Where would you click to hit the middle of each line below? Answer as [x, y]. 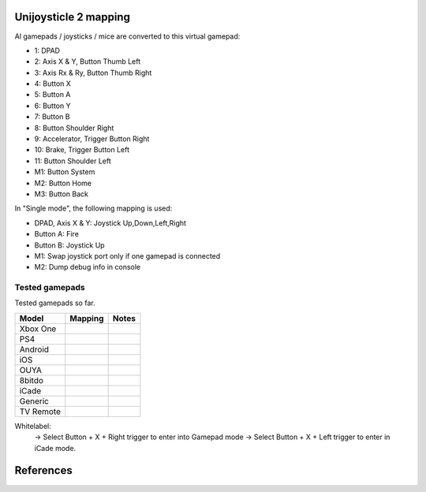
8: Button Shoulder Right [74, 128]
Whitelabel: [33, 426]
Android [34, 349]
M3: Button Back [62, 194]
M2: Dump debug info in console [88, 267]
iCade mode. [55, 448]
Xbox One [38, 329]
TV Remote [40, 412]
